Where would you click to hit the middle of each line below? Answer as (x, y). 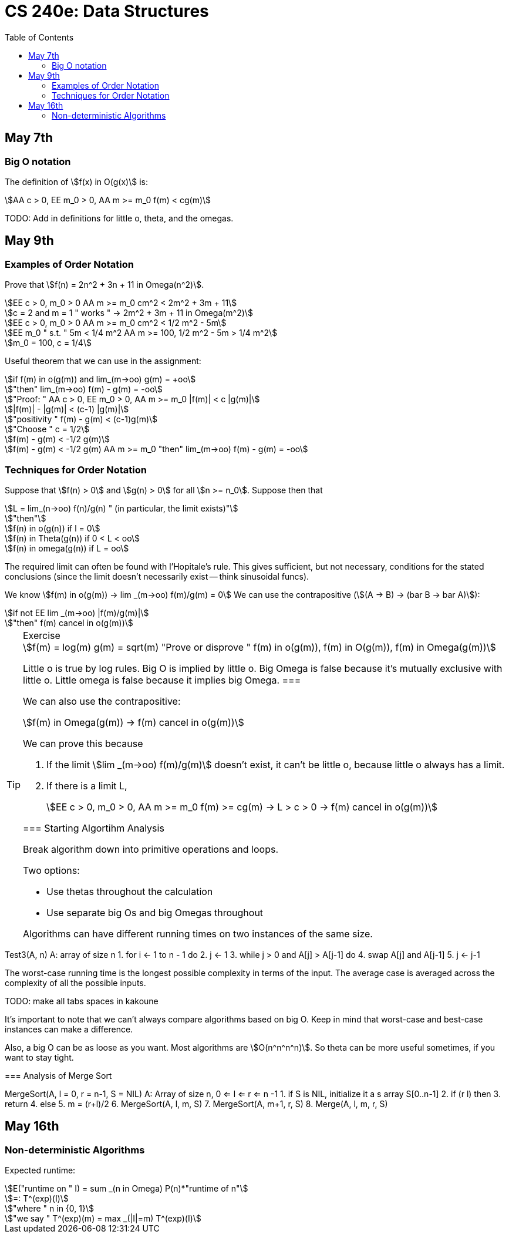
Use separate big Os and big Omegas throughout (155, 912)
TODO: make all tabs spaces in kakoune (82, 1001)
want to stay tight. (39, 1057)
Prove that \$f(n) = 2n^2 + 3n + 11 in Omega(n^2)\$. (105, 285)
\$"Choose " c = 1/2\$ (47, 429)
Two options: (51, 870)
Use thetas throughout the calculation (130, 891)
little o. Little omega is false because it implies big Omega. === (162, 680)
